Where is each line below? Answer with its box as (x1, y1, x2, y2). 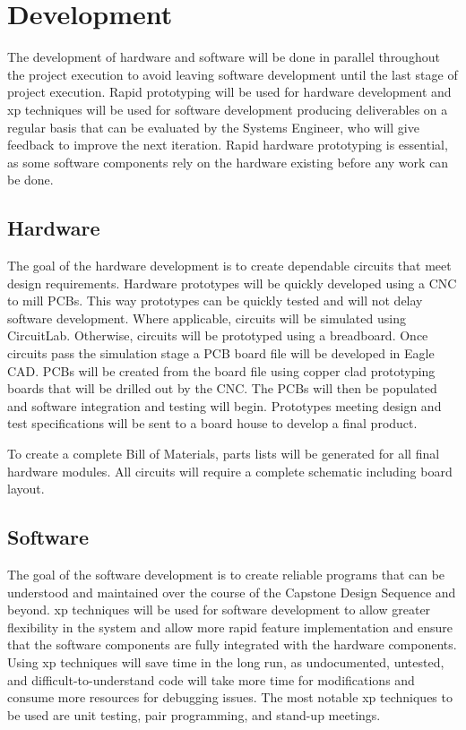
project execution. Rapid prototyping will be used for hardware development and (7, 82, 452, 101)
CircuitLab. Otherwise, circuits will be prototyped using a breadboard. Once (7, 326, 428, 345)
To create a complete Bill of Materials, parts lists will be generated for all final (7, 444, 440, 463)
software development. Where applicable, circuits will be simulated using (7, 308, 406, 327)
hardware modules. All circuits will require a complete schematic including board (7, 461, 453, 480)
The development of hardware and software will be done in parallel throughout (7, 47, 440, 66)
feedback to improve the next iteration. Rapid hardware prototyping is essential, (7, 135, 448, 154)
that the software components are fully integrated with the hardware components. (7, 635, 457, 654)
